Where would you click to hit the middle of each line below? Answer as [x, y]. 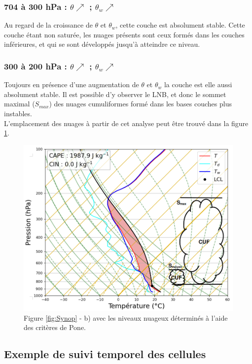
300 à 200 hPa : [36, 66]
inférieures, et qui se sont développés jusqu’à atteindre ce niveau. [102, 44]
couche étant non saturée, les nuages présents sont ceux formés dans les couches [124, 34]
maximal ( [19, 104]
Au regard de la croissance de [48, 25]
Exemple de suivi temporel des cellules [105, 354]
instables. [18, 113]
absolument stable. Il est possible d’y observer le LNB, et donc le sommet [115, 94]
